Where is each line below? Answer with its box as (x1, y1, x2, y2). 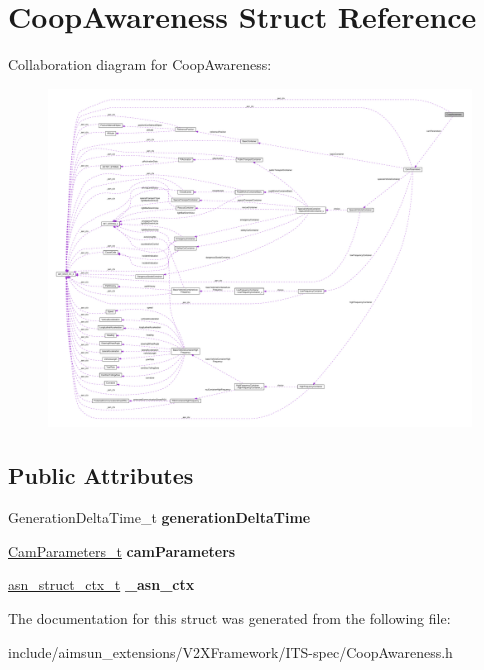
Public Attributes (8, 460, 194, 491)
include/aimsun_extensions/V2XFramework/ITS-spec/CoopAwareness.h (8, 641, 453, 662)
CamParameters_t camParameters (8, 540, 236, 561)
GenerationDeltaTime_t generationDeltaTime (8, 507, 311, 528)
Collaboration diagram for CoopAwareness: (8, 54, 272, 75)
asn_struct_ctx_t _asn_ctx (8, 574, 195, 595)
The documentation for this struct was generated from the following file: (8, 608, 451, 628)
